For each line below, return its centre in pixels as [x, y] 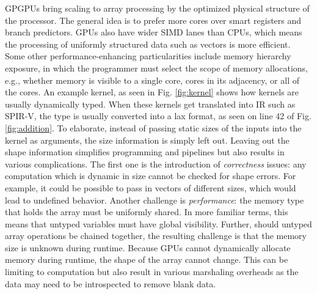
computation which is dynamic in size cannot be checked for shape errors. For [151, 176]
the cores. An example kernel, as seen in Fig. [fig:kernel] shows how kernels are [152, 92]
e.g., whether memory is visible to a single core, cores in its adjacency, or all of [152, 80]
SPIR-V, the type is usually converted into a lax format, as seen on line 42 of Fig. [158, 116]
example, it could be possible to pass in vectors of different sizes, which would [151, 187]
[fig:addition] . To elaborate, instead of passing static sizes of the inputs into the [153, 127]
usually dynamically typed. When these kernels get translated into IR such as [150, 104]
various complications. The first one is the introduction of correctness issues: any [156, 164]
